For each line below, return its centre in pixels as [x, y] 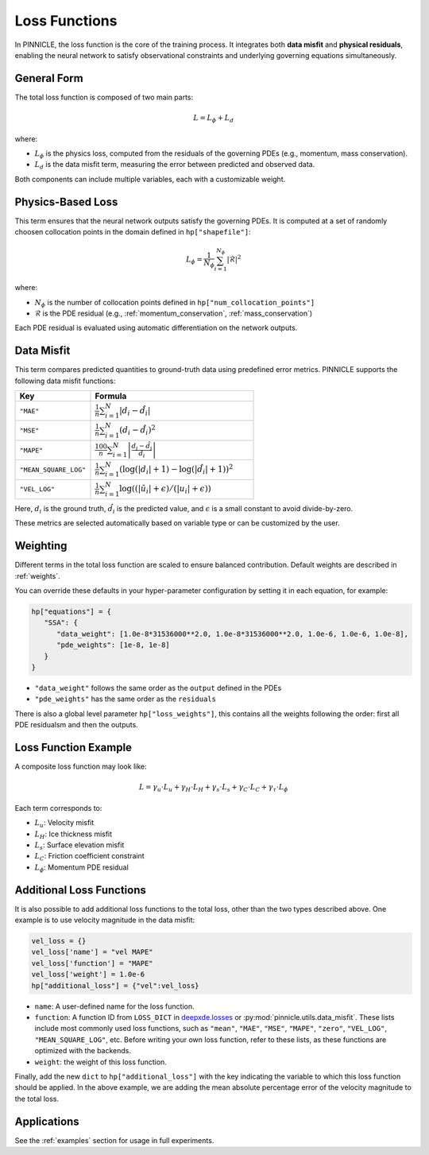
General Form [49, 78]
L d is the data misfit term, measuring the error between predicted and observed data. [175, 165]
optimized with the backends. [83, 1051]
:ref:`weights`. [37, 576]
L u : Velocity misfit [64, 824]
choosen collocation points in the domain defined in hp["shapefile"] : [133, 232]
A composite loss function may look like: [81, 766]
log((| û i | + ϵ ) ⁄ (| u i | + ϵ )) [165, 490]
